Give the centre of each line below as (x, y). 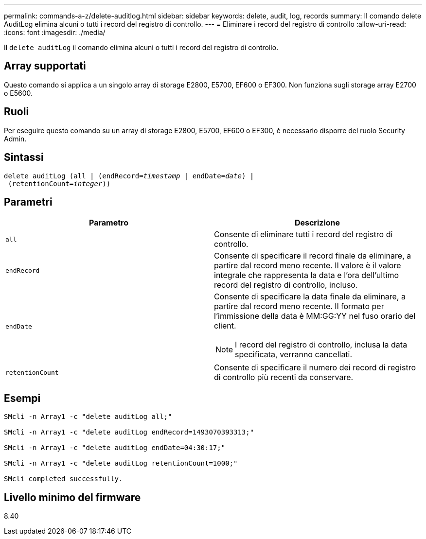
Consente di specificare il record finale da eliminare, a (313, 256)
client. (225, 326)
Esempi (22, 398)
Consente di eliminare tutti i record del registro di (303, 235)
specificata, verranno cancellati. (294, 355)
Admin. (15, 139)
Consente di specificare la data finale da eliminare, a (310, 297)
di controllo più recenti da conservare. (284, 377)
